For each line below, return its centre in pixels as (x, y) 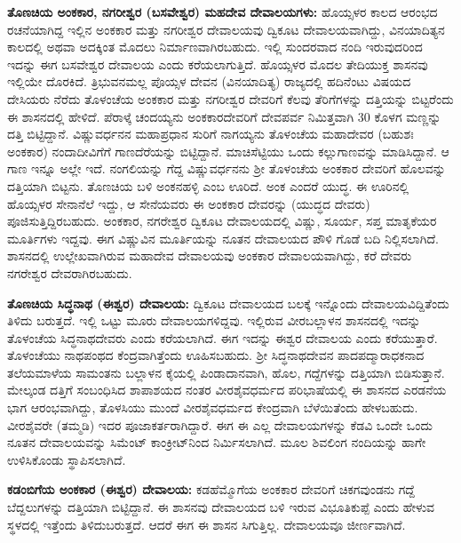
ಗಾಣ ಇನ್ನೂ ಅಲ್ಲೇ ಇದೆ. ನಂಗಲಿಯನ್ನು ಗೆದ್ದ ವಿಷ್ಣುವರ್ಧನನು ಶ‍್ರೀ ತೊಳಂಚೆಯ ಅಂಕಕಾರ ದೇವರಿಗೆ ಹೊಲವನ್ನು (227, 168)
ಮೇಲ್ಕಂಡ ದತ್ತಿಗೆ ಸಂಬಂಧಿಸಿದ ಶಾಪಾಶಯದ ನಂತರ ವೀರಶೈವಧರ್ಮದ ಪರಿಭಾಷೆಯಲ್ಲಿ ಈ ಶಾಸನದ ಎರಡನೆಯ (227, 390)
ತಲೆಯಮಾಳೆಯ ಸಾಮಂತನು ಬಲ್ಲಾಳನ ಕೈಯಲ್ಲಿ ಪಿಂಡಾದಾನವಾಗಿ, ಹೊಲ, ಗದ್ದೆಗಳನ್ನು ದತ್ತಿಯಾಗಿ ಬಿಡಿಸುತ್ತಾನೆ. (226, 372)
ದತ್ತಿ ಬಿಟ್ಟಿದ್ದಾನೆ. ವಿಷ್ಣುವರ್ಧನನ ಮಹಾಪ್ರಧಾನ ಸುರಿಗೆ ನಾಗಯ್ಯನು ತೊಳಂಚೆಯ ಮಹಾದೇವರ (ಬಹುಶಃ (211, 134)
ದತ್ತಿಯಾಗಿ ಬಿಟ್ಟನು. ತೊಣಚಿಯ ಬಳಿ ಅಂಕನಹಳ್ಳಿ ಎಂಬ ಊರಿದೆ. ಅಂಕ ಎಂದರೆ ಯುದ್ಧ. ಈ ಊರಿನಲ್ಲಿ (208, 185)
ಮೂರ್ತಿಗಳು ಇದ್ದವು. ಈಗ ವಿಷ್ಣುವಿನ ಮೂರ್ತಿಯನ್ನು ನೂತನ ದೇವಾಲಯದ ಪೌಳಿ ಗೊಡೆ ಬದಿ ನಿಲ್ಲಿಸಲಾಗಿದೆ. (223, 238)
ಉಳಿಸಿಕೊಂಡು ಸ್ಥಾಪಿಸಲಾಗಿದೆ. (67, 459)
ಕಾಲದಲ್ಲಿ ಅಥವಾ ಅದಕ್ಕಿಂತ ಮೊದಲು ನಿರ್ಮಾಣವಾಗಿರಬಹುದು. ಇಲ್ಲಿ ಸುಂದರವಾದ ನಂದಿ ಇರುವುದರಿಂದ (215, 47)
